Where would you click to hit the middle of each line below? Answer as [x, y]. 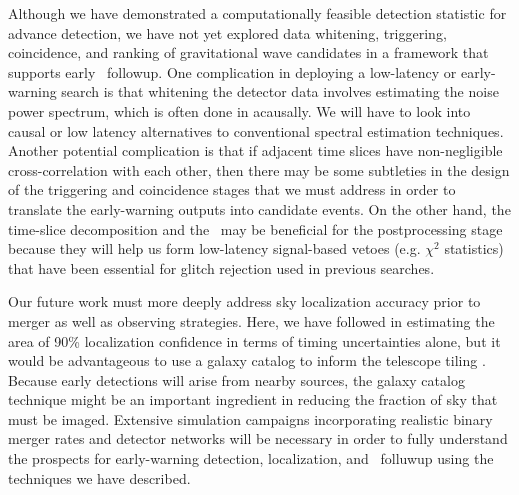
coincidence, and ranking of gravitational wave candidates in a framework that [248, 52]
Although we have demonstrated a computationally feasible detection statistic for [257, 13]
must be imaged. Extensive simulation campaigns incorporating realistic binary [250, 418]
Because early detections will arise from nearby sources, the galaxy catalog [236, 379]
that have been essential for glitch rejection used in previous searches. [221, 267]
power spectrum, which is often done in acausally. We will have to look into [239, 110]
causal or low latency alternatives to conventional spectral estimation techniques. [256, 130]
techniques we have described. [99, 477]
